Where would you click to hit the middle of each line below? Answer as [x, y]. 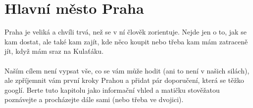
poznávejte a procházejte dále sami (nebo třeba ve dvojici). [94, 99]
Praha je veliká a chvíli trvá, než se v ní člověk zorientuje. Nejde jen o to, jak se [126, 32]
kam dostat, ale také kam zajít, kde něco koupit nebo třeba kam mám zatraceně [126, 41]
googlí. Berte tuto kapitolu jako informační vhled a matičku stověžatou [112, 90]
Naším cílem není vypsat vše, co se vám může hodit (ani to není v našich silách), [127, 70]
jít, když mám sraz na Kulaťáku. [54, 51]
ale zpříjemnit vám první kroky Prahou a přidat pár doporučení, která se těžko [124, 80]
